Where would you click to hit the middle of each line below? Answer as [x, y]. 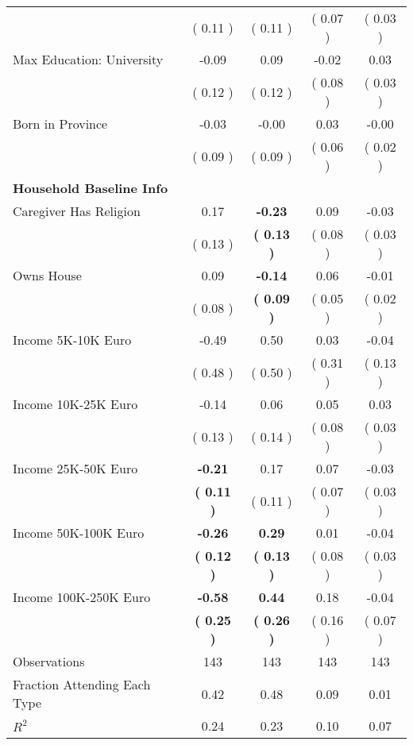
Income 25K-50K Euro [75, 468]
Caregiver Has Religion [77, 211]
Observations [49, 661]
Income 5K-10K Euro [72, 340]
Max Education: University [88, 59]
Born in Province [60, 124]
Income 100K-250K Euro [82, 597]
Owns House [47, 275]
